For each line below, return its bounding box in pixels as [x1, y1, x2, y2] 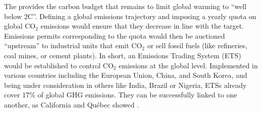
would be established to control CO [4, 60, 114, 70]
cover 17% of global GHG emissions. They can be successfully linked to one [4, 89, 237, 100]
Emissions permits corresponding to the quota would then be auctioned [4, 30, 225, 41]
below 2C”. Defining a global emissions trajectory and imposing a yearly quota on [4, 11, 256, 21]
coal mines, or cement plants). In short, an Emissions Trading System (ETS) [4, 50, 241, 60]
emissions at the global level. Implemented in [119, 60, 258, 70]
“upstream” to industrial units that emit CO [4, 40, 142, 51]
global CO [4, 21, 36, 31]
